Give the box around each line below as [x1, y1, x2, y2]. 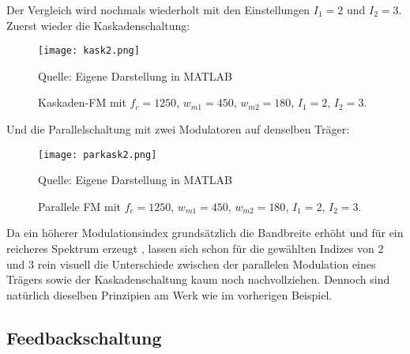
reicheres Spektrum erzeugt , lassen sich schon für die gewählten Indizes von [6, 240, 374, 257]
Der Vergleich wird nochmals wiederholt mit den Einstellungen [6, 2, 310, 17]
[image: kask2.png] [38, 45, 140, 57]
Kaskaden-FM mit [38, 94, 126, 111]
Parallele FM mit [38, 198, 122, 214]
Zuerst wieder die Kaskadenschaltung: [6, 17, 190, 33]
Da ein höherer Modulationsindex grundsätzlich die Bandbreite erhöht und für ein [6, 224, 404, 241]
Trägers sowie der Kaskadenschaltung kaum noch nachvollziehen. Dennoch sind [6, 271, 390, 288]
